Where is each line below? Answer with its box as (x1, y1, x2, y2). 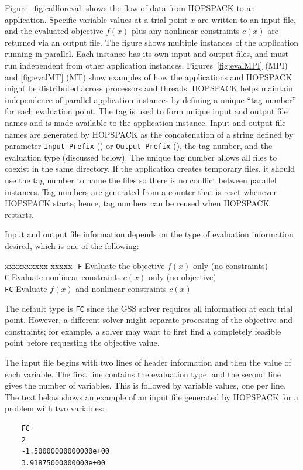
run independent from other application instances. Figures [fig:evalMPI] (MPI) (5, 59, 288, 71)
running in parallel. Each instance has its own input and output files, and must (5, 47, 288, 60)
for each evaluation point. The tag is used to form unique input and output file (5, 105, 288, 117)
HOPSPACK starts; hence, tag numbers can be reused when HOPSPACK (5, 197, 270, 209)
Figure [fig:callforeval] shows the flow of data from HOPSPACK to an (5, 2, 256, 13)
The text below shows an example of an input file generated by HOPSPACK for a (5, 390, 298, 403)
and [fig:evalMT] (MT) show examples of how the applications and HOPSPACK (5, 70, 292, 83)
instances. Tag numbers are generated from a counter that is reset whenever (5, 185, 277, 197)
